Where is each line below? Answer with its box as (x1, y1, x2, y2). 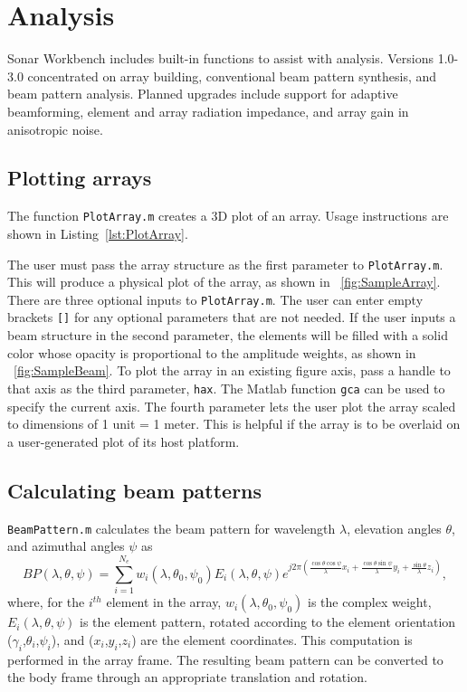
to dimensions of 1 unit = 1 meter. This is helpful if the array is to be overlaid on (7, 414, 461, 433)
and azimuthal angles (7, 536, 125, 555)
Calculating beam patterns (7, 476, 262, 504)
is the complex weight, (307, 592, 432, 611)
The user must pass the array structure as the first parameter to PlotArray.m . (7, 254, 443, 273)
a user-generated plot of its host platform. (7, 431, 240, 450)
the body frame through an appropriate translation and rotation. (7, 668, 367, 687)
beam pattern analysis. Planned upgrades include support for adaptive (7, 84, 398, 103)
